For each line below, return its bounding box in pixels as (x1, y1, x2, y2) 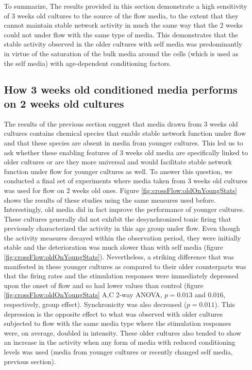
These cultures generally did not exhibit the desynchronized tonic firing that (4, 213, 231, 224)
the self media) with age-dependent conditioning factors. (4, 58, 171, 68)
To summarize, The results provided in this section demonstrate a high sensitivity (4, 1, 247, 11)
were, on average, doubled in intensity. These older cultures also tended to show (4, 327, 241, 338)
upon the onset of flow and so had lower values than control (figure (4, 280, 203, 290)
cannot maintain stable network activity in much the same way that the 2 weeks (4, 20, 243, 30)
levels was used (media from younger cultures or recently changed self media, (4, 347, 233, 356)
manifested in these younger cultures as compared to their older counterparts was (4, 261, 246, 271)
